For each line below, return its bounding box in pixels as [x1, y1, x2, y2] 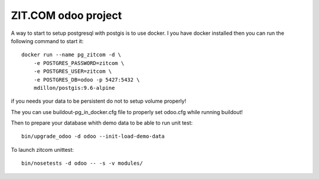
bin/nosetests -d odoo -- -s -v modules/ [21, 160, 143, 167]
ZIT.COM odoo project [11, 9, 122, 22]
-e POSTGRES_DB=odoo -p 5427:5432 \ [33, 76, 140, 83]
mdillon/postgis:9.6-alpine [33, 84, 115, 91]
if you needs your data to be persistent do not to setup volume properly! [11, 97, 186, 105]
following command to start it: [11, 37, 84, 44]
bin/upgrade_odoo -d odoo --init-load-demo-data [21, 133, 165, 140]
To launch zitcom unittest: [11, 146, 74, 153]
